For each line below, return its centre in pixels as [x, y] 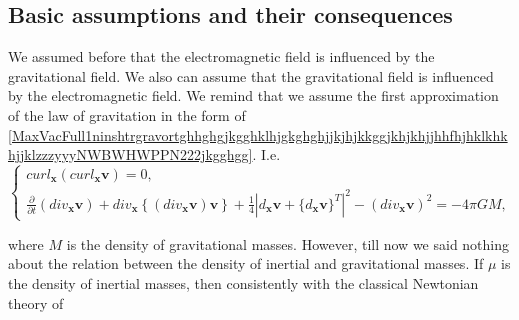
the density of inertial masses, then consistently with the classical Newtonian [243, 283]
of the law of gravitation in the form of [127, 114]
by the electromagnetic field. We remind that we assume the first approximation [253, 95]
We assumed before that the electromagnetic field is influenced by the [221, 56]
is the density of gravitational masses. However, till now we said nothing [288, 243]
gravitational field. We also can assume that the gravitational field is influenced [251, 75]
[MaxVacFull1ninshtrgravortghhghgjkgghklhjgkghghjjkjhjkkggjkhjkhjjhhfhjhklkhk [258, 134]
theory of [36, 302]
